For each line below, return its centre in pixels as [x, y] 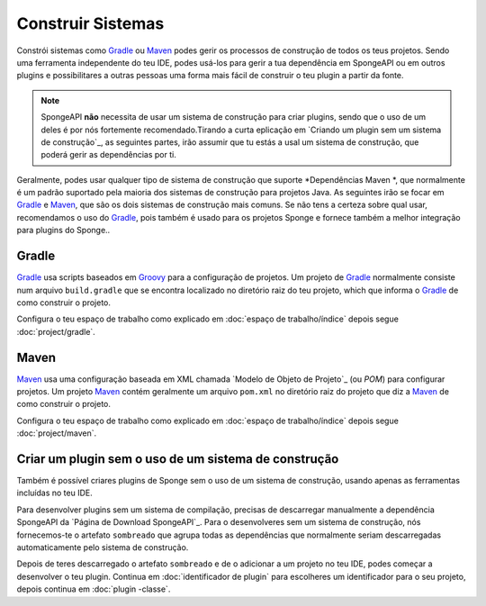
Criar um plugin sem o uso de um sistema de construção [178, 459]
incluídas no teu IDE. [55, 493]
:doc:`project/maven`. [57, 433]
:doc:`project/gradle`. [56, 331]
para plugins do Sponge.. [63, 231]
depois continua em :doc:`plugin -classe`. [94, 589]
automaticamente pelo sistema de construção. [103, 547]
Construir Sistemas [90, 23]
